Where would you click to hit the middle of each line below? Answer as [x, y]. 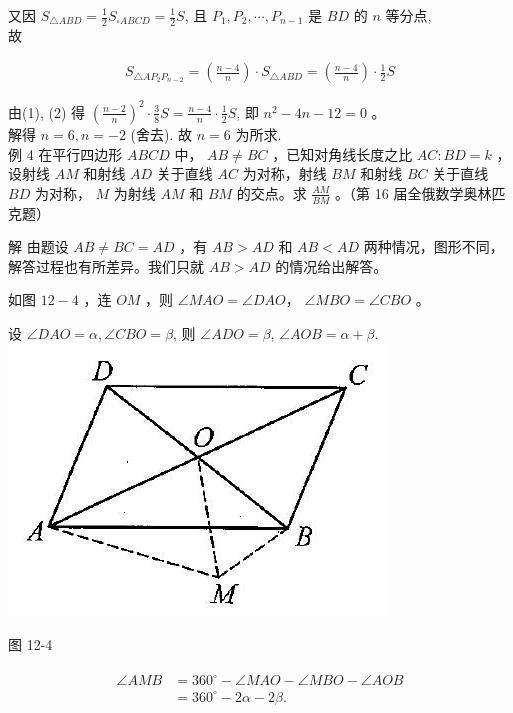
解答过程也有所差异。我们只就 [106, 265]
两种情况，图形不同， [433, 246]
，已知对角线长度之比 [342, 153]
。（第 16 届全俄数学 [399, 192]
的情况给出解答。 [331, 265]
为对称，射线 [284, 173]
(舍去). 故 [161, 133]
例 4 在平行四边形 [65, 153]
